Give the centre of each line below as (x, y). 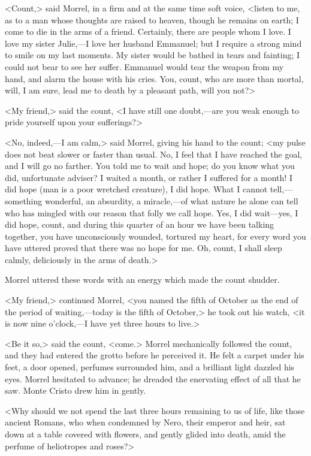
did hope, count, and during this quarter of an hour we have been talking (140, 224)
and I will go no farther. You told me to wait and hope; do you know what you (150, 166)
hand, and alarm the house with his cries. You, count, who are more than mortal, (154, 78)
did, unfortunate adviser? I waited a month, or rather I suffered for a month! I (149, 177)
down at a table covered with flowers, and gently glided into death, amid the (145, 434)
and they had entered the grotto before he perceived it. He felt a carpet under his (155, 355)
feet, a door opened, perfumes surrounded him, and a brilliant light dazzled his (150, 367)
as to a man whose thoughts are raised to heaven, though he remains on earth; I (152, 19)
